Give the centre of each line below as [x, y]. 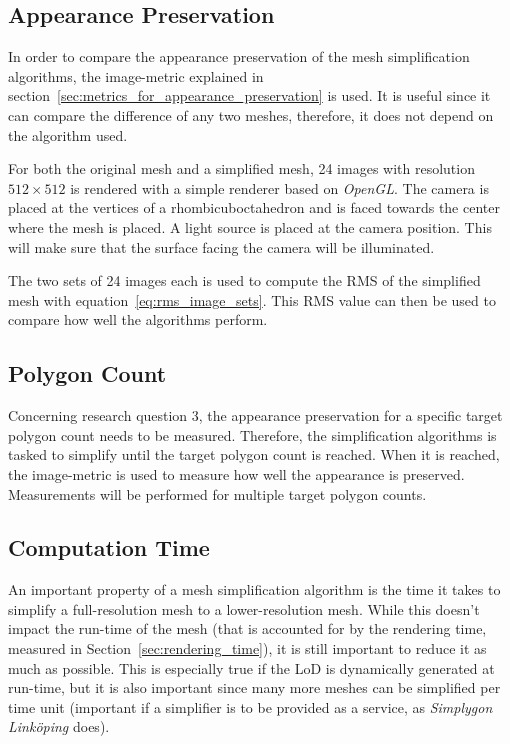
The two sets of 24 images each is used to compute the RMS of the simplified [244, 280]
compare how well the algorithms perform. [138, 319]
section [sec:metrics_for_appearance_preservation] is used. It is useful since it [249, 95]
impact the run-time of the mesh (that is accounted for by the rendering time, [247, 628]
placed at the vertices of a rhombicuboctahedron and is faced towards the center [254, 207]
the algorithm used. [68, 134]
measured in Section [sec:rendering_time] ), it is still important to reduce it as [247, 648]
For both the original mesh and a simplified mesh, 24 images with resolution [241, 168]
